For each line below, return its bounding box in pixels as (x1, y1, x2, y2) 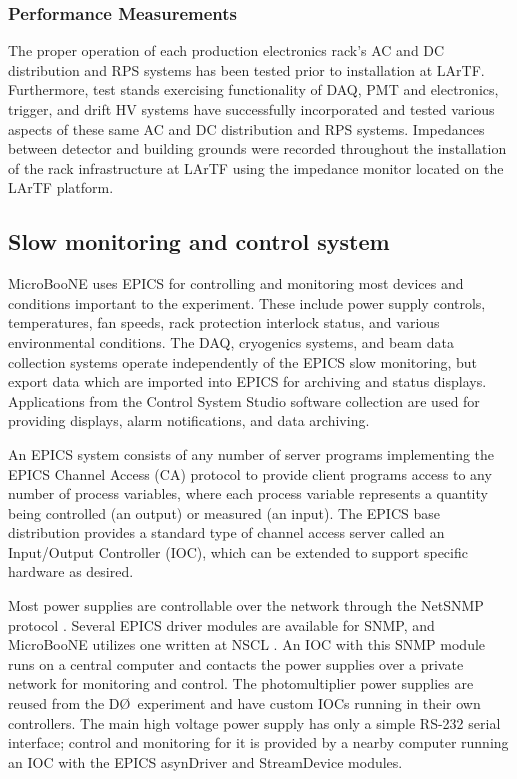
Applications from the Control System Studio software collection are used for (8, 390, 480, 411)
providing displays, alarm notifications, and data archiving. (8, 410, 370, 431)
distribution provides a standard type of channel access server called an (8, 522, 445, 543)
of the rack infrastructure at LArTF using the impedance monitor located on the (8, 157, 504, 178)
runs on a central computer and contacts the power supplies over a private (8, 653, 464, 674)
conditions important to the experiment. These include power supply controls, (8, 292, 486, 313)
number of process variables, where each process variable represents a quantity (8, 483, 488, 504)
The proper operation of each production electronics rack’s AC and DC (8, 40, 445, 61)
